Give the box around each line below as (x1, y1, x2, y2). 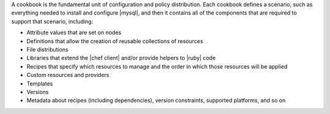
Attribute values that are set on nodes (26, 29, 122, 36)
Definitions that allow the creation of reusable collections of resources (26, 37, 204, 45)
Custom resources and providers (26, 72, 109, 79)
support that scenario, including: (11, 18, 94, 25)
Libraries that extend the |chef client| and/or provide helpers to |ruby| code (26, 55, 216, 62)
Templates (26, 79, 53, 87)
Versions (26, 88, 49, 95)
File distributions (26, 45, 68, 53)
